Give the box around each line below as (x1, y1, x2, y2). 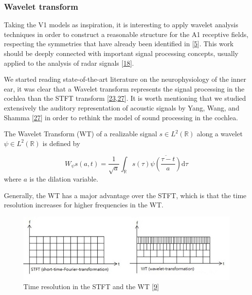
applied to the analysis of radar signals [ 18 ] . (4, 57, 134, 68)
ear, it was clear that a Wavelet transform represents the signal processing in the (4, 83, 245, 93)
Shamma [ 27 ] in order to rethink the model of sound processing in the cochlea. (4, 112, 238, 122)
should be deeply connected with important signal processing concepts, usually (4, 48, 239, 58)
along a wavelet (197, 129, 243, 139)
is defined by (42, 138, 80, 148)
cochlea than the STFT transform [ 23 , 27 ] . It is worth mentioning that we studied (4, 93, 246, 103)
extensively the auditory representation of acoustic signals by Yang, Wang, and (4, 102, 239, 112)
